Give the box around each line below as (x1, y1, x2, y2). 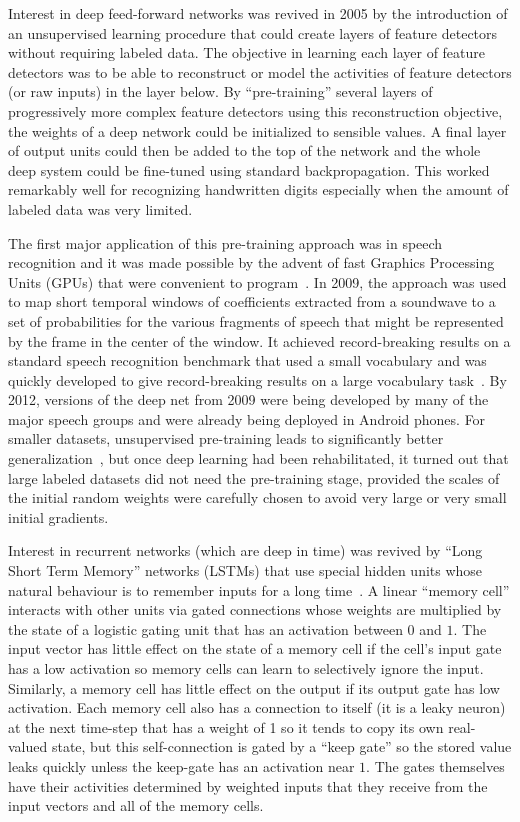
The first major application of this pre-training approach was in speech (8, 232, 443, 253)
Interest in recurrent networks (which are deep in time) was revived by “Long (8, 540, 483, 561)
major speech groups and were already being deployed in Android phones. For (8, 408, 486, 429)
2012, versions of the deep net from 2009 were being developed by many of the (8, 389, 489, 410)
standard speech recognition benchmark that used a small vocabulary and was (8, 350, 487, 371)
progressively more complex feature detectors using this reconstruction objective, (8, 100, 503, 121)
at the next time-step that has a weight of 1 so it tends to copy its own (8, 716, 444, 737)
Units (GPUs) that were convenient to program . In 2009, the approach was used (8, 271, 507, 292)
